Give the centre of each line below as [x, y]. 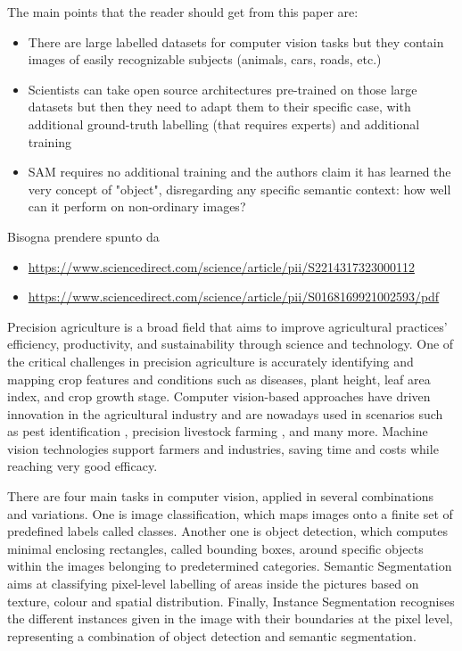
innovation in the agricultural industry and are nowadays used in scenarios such [225, 413]
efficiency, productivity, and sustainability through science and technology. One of [231, 344]
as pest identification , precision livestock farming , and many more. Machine [218, 431]
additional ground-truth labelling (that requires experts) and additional [224, 124]
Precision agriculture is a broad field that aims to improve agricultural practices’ [227, 326]
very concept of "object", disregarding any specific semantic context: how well [239, 189]
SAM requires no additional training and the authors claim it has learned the [239, 172]
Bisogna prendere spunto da [83, 236]
